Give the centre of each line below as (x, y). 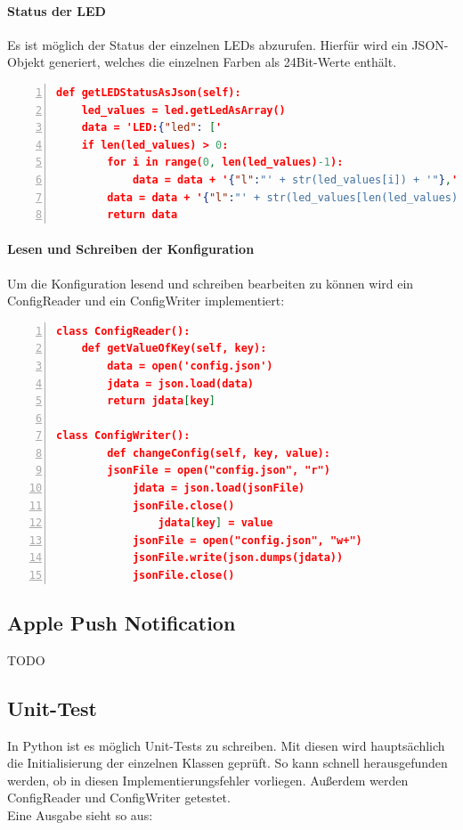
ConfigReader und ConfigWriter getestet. (119, 797)
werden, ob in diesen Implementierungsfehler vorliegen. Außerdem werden (208, 780)
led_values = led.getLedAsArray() (183, 110)
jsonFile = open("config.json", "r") (219, 471)
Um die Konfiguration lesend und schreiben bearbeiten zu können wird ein (211, 283)
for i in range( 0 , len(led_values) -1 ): (225, 163)
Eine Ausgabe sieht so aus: (80, 815)
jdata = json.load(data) (180, 383)
